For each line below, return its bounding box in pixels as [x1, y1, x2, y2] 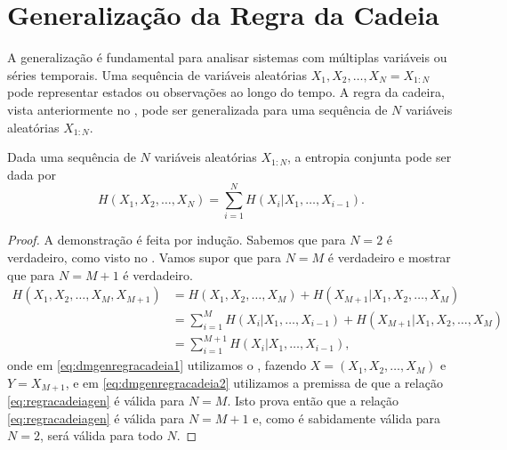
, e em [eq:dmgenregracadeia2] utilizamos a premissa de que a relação [65, 373, 443, 391]
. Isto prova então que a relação [227, 391, 399, 410]
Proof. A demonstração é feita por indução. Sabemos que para [7, 230, 346, 249]
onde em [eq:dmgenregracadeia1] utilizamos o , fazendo [7, 356, 307, 374]
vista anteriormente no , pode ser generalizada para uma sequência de [7, 100, 388, 118]
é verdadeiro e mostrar [327, 248, 451, 266]
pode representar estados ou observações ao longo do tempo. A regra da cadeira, [7, 83, 445, 101]
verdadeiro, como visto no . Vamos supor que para [7, 248, 281, 266]
